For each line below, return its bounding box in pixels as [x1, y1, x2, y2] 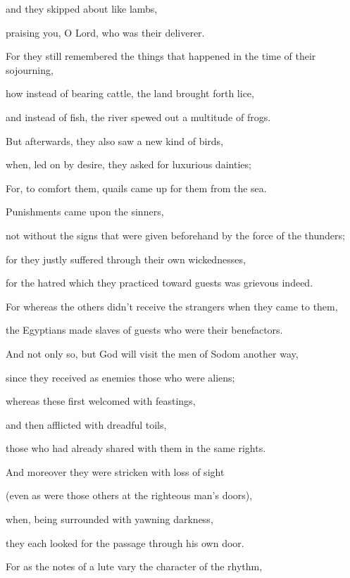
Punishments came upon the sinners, [6, 204, 164, 219]
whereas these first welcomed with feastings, [6, 394, 196, 408]
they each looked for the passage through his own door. [6, 535, 244, 550]
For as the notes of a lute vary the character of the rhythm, [6, 559, 263, 574]
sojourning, [6, 62, 54, 77]
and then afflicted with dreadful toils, [6, 417, 167, 432]
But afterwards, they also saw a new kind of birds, [6, 133, 224, 148]
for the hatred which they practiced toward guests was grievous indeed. [6, 275, 313, 290]
